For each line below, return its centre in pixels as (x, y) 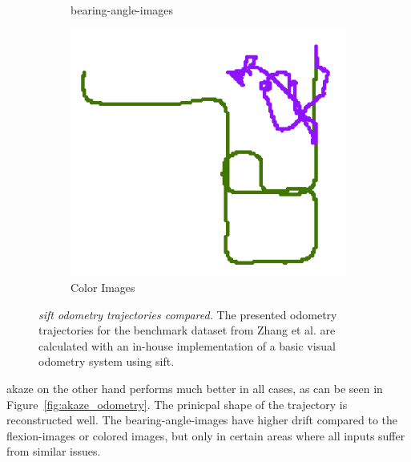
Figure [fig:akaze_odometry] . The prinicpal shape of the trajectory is (177, 404)
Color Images (103, 288)
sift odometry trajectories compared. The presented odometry (188, 314)
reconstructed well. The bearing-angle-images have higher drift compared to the (202, 420)
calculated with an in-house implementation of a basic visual (187, 345)
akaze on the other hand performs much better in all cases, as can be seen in (195, 388)
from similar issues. (54, 451)
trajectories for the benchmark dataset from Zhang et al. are (187, 330)
